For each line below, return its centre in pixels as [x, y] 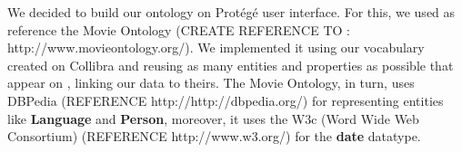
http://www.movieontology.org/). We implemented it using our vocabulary [216, 47]
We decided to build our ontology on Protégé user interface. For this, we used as [231, 12]
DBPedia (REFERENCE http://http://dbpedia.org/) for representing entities [226, 100]
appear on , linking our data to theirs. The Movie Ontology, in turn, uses [211, 83]
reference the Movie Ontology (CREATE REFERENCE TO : [179, 29]
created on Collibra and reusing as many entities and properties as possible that [231, 65]
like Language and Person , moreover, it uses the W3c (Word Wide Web [213, 118]
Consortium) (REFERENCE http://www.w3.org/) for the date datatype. [214, 136]
